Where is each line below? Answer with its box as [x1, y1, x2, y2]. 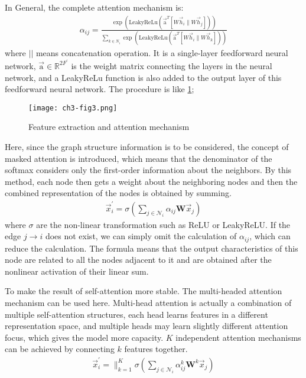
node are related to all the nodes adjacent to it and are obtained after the [5, 253, 272, 266]
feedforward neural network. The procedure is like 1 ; [5, 83, 194, 95]
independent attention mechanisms [175, 331, 301, 343]
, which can [249, 230, 291, 242]
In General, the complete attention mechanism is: [5, 1, 184, 13]
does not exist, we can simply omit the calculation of [45, 230, 237, 242]
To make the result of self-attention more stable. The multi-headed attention [5, 285, 282, 297]
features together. [124, 343, 188, 355]
